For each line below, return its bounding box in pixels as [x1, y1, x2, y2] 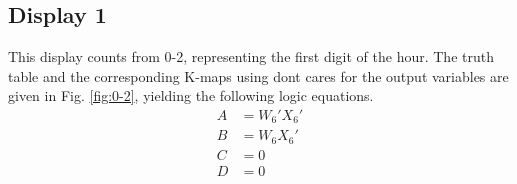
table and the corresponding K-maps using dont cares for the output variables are [8, 65, 509, 86]
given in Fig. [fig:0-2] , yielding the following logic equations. [8, 85, 374, 106]
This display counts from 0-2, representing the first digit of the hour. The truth [8, 46, 494, 67]
